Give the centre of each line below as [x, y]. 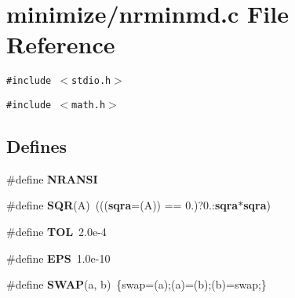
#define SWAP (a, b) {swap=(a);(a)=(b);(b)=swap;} [137, 284]
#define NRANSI [52, 178]
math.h [89, 105]
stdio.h [91, 81]
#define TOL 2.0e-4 [56, 232]
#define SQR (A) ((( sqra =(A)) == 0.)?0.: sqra [122, 205]
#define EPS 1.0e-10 [58, 258]
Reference [61, 44]
